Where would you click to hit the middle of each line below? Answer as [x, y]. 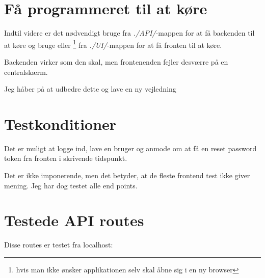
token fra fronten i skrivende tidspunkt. [66, 158]
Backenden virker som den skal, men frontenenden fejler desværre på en [116, 61]
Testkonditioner [60, 123]
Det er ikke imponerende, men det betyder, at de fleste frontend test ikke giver [127, 175]
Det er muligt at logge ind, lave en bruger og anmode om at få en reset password [130, 148]
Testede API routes [74, 220]
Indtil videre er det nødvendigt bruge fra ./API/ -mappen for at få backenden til [129, 33]
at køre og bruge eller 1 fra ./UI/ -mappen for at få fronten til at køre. [113, 44]
